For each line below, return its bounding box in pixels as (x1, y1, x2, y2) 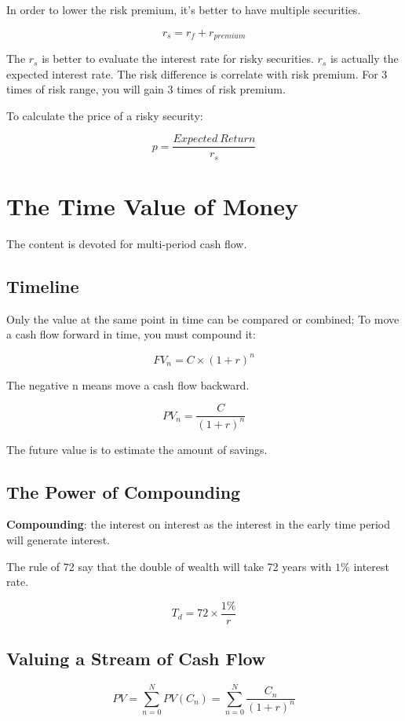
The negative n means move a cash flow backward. (6, 376, 250, 393)
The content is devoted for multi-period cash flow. (6, 236, 247, 252)
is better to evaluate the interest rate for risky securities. (42, 50, 314, 67)
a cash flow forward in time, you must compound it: (6, 326, 256, 342)
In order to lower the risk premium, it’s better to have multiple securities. (6, 2, 361, 17)
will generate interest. (6, 531, 110, 547)
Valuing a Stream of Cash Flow (6, 646, 266, 671)
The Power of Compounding (6, 479, 241, 503)
